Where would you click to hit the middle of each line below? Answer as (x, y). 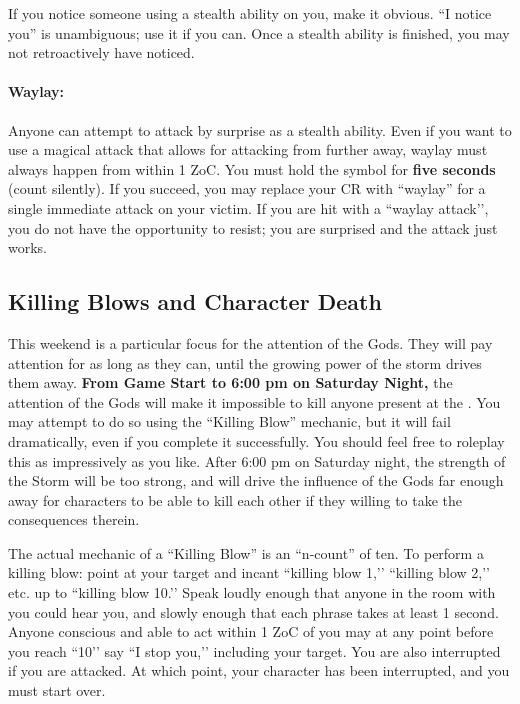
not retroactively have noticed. (101, 52)
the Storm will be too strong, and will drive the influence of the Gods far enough (256, 480)
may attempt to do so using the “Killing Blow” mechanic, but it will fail (229, 421)
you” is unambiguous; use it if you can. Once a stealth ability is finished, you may (259, 32)
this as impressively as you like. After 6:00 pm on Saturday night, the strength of (257, 460)
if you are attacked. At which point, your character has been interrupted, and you (259, 670)
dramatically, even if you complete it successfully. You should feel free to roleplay (256, 440)
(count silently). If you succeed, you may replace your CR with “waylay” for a (247, 188)
